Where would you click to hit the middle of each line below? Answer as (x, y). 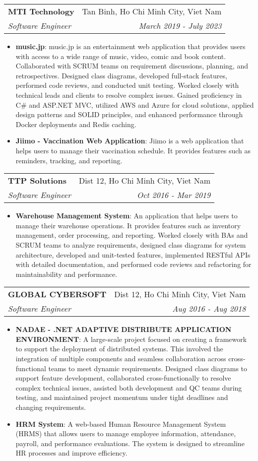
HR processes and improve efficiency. (71, 453)
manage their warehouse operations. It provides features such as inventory (128, 225)
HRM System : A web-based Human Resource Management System (121, 424)
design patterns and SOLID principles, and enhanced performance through (129, 114)
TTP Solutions (37, 181)
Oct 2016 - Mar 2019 (174, 195)
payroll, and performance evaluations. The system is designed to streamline (130, 443)
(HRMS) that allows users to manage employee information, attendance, (126, 433)
